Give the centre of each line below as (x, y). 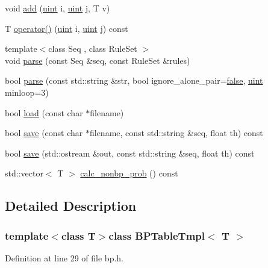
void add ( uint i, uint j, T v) (58, 8)
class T (78, 235)
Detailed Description (71, 206)
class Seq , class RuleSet (93, 48)
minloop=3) (27, 92)
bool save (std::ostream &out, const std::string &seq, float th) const (130, 153)
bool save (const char (44, 133)
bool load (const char (44, 112)
